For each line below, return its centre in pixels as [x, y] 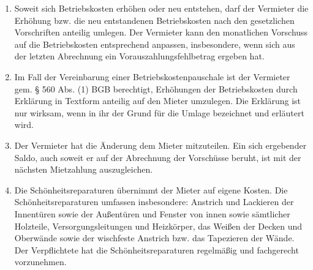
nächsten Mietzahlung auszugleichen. [84, 169]
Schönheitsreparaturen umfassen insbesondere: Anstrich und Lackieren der [154, 202]
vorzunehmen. [40, 262]
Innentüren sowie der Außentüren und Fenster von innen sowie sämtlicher [152, 213]
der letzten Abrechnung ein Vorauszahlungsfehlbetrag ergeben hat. [139, 56]
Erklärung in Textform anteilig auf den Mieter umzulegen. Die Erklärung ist [158, 101]
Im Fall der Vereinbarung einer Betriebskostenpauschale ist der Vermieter [152, 76]
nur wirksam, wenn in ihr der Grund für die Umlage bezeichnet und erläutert [159, 112]
